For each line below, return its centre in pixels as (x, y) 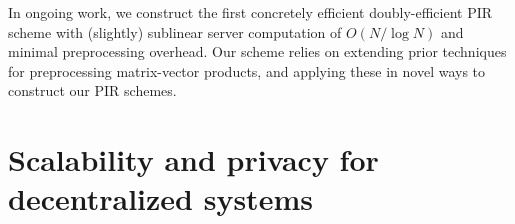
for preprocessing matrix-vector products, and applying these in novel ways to (247, 70)
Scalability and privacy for (193, 159)
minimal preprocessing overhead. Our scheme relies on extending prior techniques (257, 51)
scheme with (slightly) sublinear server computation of (175, 31)
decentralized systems (160, 198)
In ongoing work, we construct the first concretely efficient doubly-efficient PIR (250, 12)
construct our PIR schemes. (92, 90)
